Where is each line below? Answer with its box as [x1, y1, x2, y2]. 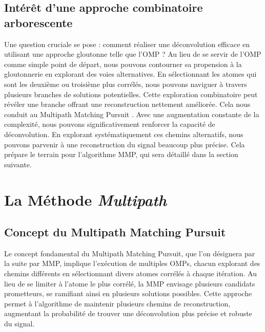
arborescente [4, 14, 73, 30]
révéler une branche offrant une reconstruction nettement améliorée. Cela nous [4, 99, 251, 109]
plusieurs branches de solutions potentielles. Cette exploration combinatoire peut [4, 88, 258, 99]
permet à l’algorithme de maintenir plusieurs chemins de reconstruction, [4, 298, 231, 308]
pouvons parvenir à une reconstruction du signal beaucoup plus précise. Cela [4, 139, 245, 149]
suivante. [4, 159, 32, 169]
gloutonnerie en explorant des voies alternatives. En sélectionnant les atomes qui [4, 69, 257, 79]
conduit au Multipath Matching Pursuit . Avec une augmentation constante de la [4, 108, 259, 119]
